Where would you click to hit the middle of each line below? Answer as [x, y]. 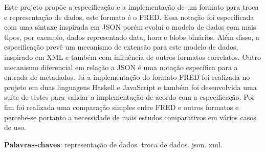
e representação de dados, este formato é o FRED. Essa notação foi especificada [129, 17]
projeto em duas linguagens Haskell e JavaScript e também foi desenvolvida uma [130, 87]
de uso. [15, 127]
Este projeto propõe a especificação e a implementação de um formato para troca [131, 7]
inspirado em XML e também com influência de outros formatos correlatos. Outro [132, 57]
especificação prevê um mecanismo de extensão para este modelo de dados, [121, 47]
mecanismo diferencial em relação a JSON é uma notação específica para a [121, 67]
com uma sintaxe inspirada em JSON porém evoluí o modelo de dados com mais [130, 27]
